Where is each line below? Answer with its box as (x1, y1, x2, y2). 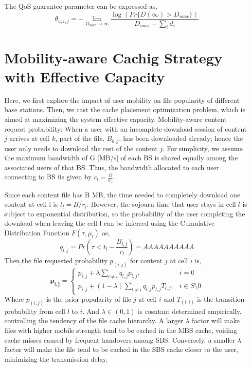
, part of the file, (55, 133, 105, 143)
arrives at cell (9, 133, 50, 143)
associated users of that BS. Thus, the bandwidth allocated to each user (4, 162, 219, 172)
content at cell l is (4, 199, 58, 209)
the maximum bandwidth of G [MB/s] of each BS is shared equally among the (4, 153, 238, 163)
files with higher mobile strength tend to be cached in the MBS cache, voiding (4, 325, 237, 335)
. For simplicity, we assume (162, 143, 243, 153)
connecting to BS (4, 172, 55, 182)
